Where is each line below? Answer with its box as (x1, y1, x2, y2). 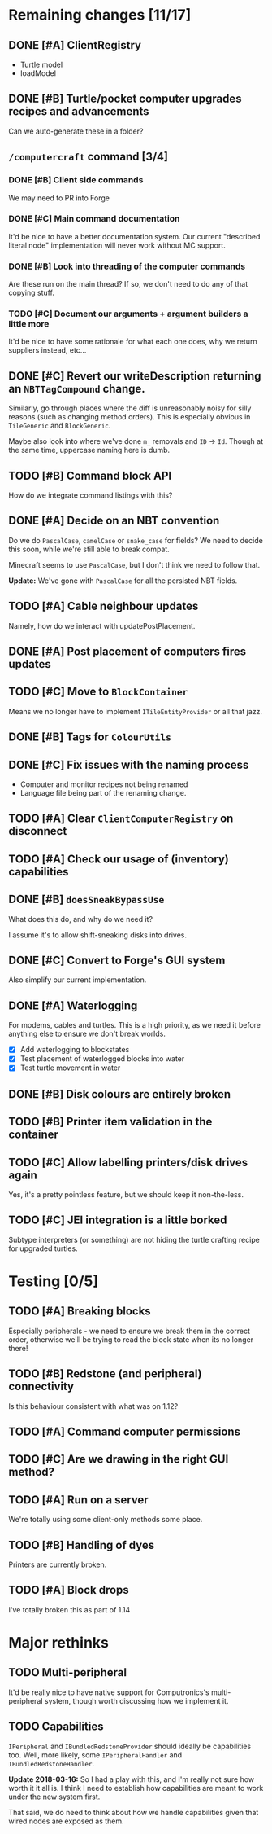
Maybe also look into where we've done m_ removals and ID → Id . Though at (8, 437, 264, 446)
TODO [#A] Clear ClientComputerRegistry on (8, 812, 234, 826)
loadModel (19, 68, 57, 78)
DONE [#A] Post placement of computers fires (8, 645, 247, 659)
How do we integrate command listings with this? (8, 490, 173, 500)
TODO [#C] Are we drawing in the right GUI (8, 1452, 229, 1467)
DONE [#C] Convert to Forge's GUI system (8, 954, 226, 967)
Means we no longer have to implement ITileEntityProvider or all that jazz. (8, 706, 262, 716)
